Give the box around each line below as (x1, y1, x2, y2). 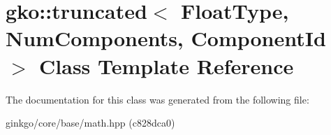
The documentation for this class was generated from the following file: (6, 92, 309, 106)
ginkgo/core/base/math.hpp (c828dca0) (6, 115, 175, 130)
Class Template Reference (39, 51, 294, 80)
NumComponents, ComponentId (6, 24, 326, 52)
